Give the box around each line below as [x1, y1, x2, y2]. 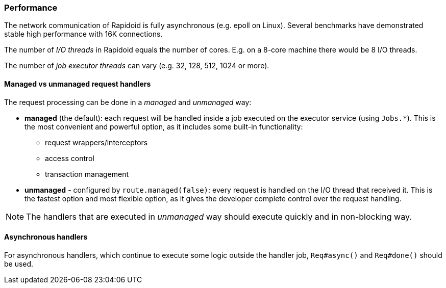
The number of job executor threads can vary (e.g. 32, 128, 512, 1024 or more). [4, 61, 269, 70]
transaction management [45, 169, 129, 178]
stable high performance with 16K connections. [4, 30, 163, 39]
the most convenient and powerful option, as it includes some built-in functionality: [24, 122, 303, 131]
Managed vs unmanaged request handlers [4, 79, 151, 88]
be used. [4, 259, 34, 268]
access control [45, 153, 94, 163]
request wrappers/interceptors [45, 138, 148, 147]
